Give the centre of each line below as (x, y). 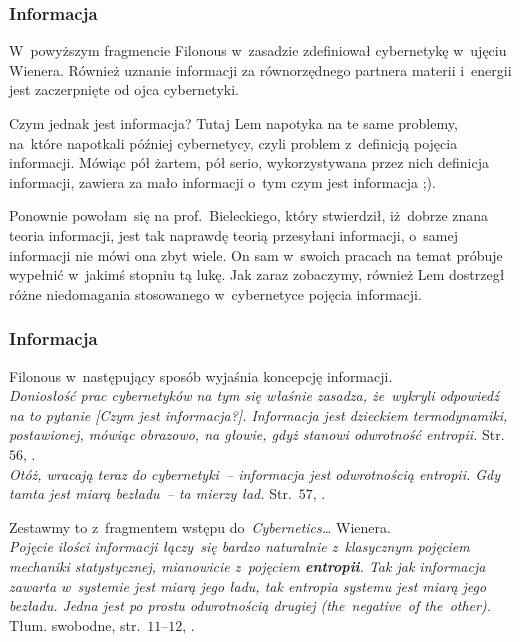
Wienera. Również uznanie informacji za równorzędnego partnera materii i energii (260, 69)
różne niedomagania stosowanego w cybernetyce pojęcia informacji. (215, 293)
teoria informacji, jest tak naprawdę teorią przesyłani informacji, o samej (233, 234)
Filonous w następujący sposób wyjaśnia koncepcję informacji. (201, 375)
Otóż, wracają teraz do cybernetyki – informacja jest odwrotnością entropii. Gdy (255, 473)
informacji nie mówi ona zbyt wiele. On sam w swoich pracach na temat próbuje (256, 254)
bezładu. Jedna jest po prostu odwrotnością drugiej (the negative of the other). (250, 605)
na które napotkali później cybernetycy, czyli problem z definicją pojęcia (233, 142)
